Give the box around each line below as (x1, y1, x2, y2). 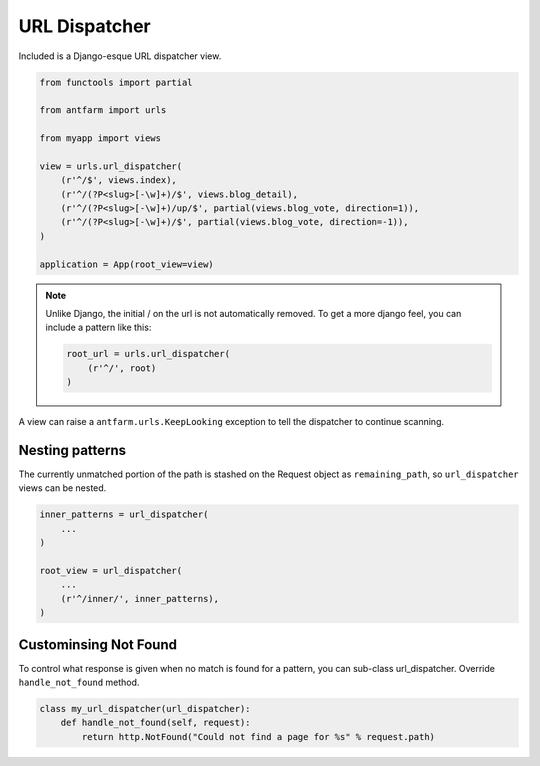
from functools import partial (39, 76, 194, 88)
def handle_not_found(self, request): (60, 717, 251, 729)
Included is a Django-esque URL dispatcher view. (18, 50, 222, 62)
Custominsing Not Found (18, 636, 177, 653)
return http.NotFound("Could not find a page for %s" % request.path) (81, 731, 435, 742)
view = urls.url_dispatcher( (39, 160, 183, 172)
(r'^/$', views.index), (60, 175, 177, 186)
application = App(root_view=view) (39, 258, 214, 270)
